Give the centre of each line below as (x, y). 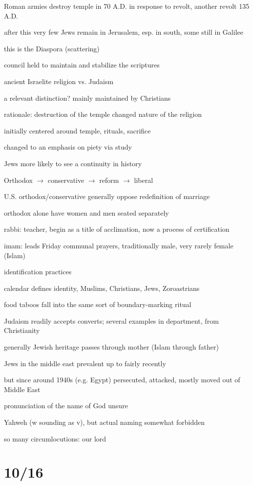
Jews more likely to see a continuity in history (73, 163)
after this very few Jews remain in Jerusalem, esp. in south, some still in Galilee (124, 32)
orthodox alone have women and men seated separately (86, 212)
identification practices (38, 272)
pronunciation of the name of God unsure (66, 406)
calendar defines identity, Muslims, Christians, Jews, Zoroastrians (102, 288)
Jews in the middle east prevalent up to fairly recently (85, 363)
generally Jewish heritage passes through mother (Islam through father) (111, 347)
